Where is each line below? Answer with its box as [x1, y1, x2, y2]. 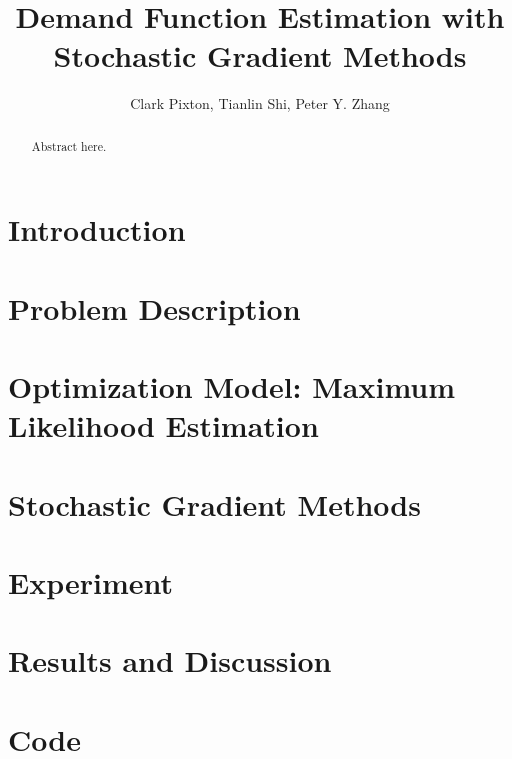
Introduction [8, 209, 186, 250]
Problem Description [8, 287, 301, 328]
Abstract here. [31, 137, 107, 154]
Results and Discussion [8, 640, 332, 681]
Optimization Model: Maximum [8, 366, 456, 407]
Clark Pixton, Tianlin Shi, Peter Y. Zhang [130, 93, 390, 114]
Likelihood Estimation [8, 405, 319, 446]
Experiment [8, 562, 174, 603]
